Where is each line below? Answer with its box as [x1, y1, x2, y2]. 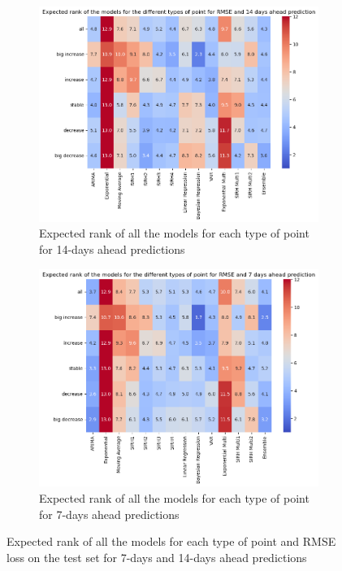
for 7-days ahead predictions [39, 505, 180, 522]
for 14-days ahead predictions [39, 240, 185, 257]
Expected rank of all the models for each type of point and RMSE [6, 533, 336, 550]
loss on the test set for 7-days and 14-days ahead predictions [6, 548, 307, 565]
